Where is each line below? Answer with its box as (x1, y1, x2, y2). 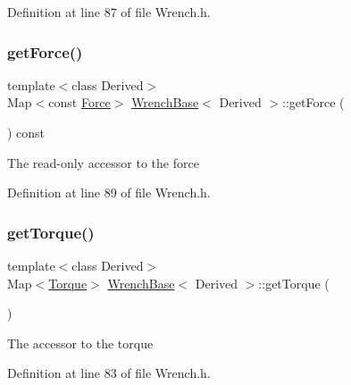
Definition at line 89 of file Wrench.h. (7, 183, 211, 202)
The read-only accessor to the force (7, 153, 199, 172)
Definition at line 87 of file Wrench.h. (7, 3, 211, 21)
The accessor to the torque (7, 333, 154, 352)
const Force (48, 93, 111, 112)
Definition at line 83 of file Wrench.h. (7, 364, 211, 382)
